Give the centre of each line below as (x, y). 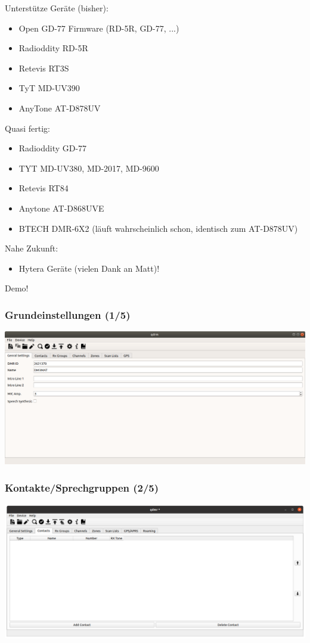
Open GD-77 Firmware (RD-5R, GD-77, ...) (99, 28)
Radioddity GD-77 (53, 148)
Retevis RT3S (44, 68)
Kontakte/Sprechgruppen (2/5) (82, 487)
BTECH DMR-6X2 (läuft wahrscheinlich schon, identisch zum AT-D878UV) (158, 228)
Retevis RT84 (44, 188)
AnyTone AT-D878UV (60, 108)
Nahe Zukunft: (32, 248)
